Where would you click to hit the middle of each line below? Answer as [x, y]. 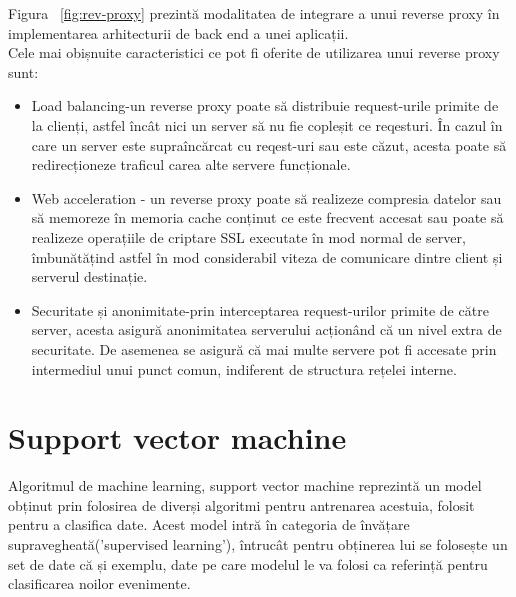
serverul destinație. [89, 276]
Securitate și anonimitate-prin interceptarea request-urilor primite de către [260, 309]
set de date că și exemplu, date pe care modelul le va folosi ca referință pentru [248, 563]
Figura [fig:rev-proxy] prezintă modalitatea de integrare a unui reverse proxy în [254, 13]
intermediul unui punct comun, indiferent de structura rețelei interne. [244, 368]
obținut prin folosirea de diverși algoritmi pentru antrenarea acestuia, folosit [241, 504]
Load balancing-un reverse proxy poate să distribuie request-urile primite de [265, 105]
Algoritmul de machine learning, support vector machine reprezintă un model [245, 485]
